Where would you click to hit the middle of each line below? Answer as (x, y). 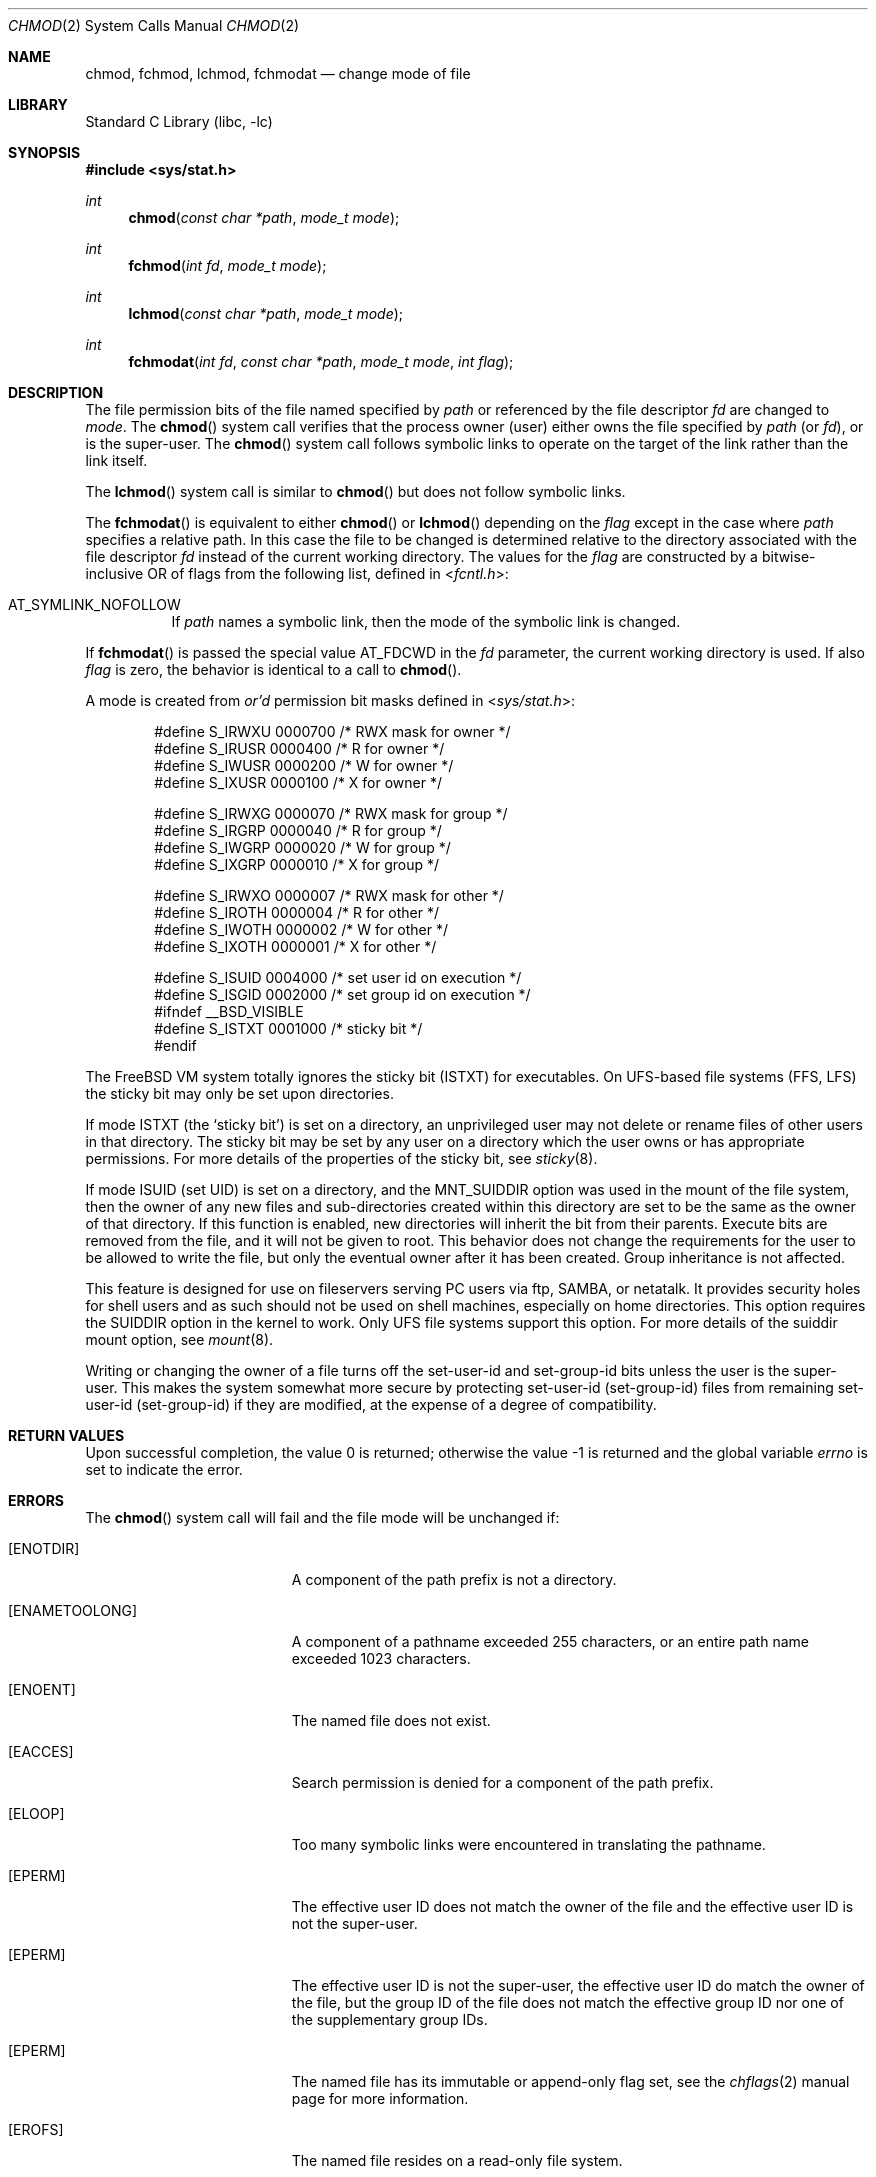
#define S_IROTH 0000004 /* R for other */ (296, 912)
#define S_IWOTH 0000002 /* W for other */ (301, 929)
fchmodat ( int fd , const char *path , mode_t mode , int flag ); (321, 361)
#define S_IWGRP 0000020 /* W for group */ (302, 847)
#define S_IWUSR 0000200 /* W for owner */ (304, 765)
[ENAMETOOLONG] (73, 1610)
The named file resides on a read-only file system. (457, 2160)
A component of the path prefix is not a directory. (454, 1579)
